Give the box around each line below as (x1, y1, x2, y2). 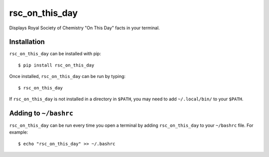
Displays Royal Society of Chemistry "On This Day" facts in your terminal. (9, 25, 160, 31)
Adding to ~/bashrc (9, 109, 74, 117)
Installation (9, 38, 45, 46)
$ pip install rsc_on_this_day (18, 62, 95, 68)
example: (9, 129, 28, 135)
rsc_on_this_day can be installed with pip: (9, 51, 102, 57)
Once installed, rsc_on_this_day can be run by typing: (9, 74, 126, 79)
